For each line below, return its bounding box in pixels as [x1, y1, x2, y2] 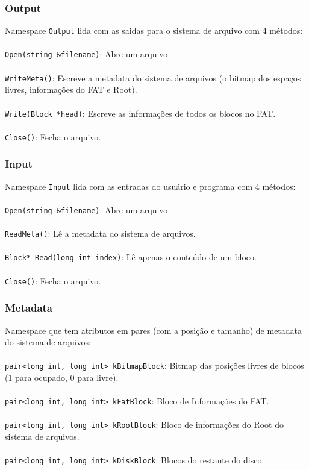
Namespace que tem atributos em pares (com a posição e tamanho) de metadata [5, 324, 302, 336]
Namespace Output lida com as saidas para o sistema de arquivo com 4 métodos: [5, 24, 303, 37]
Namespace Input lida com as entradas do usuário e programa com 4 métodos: [5, 180, 296, 192]
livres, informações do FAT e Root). [5, 83, 137, 96]
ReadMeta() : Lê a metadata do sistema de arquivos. [5, 227, 196, 240]
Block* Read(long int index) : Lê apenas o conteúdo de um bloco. [5, 251, 257, 263]
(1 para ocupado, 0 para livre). [5, 371, 119, 383]
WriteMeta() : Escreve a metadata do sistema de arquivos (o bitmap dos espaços [5, 71, 301, 84]
